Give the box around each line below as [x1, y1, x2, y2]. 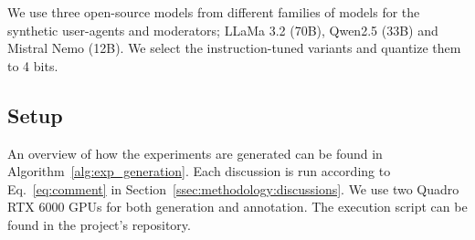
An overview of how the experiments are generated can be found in [7, 143, 383, 162]
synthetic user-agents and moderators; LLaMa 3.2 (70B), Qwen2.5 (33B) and [7, 20, 438, 39]
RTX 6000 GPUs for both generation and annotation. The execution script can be [7, 197, 468, 216]
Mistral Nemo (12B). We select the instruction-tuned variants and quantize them [7, 38, 461, 57]
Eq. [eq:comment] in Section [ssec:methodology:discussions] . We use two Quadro [7, 179, 459, 198]
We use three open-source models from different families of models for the [7, 3, 420, 21]
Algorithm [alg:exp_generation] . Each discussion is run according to [7, 162, 391, 181]
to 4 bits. [7, 56, 58, 75]
